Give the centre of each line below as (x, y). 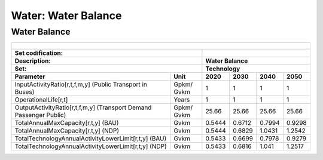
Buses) (25, 92)
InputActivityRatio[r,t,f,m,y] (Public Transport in (81, 85)
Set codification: (39, 53)
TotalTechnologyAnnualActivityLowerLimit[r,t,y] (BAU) (91, 139)
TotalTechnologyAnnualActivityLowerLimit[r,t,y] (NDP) (91, 146)
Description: (33, 61)
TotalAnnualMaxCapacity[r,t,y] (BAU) (67, 123)
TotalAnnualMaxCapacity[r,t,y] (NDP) (67, 131)
